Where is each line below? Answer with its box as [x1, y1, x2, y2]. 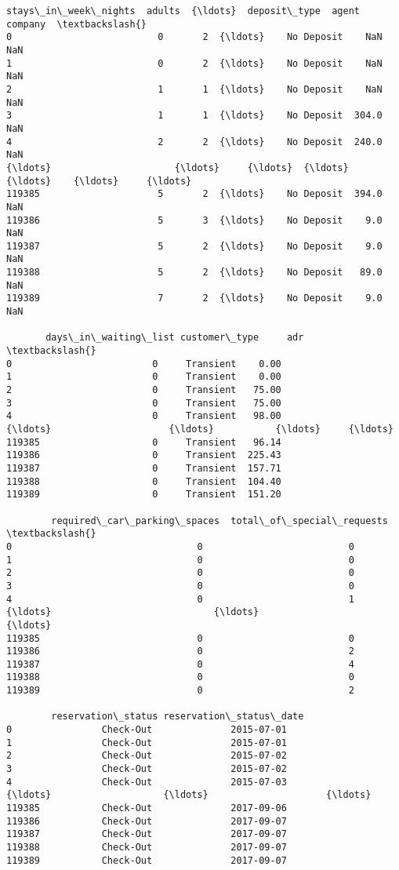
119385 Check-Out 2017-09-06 [6, 803, 287, 814]
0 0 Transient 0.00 [6, 358, 281, 369]
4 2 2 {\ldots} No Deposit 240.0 [6, 136, 383, 147]
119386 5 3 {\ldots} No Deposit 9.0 [6, 214, 383, 226]
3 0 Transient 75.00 [6, 397, 281, 409]
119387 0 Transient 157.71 [6, 462, 281, 474]
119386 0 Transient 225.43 [6, 450, 281, 461]
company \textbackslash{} [6, 18, 147, 30]
